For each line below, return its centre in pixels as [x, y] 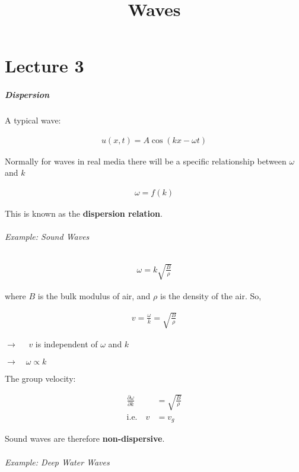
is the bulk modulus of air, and [94, 295]
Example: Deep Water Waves [57, 462]
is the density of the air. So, [211, 295]
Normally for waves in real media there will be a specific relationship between [146, 161]
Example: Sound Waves [47, 237]
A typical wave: [33, 120]
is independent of [66, 344]
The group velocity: [40, 378]
